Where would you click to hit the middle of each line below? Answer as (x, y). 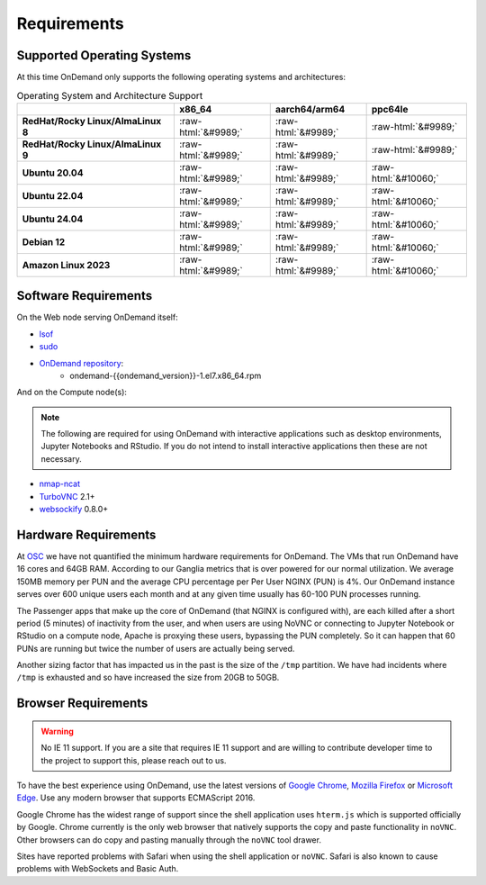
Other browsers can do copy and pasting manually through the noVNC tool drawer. (169, 840)
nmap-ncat (60, 484)
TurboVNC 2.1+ (67, 496)
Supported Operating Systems (104, 55)
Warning (57, 731)
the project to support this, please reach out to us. (134, 760)
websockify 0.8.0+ (74, 510)
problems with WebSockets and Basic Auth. (98, 869)
